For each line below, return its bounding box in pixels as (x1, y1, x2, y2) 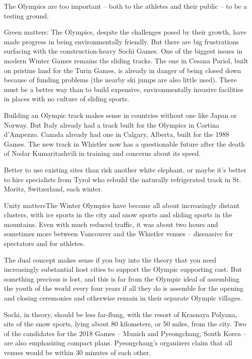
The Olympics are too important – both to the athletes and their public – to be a (4, 1, 247, 11)
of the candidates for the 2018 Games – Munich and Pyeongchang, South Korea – (4, 328, 247, 338)
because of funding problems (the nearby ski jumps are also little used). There (4, 75, 237, 85)
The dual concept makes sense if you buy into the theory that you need (4, 254, 217, 265)
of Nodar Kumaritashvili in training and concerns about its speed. (4, 148, 201, 158)
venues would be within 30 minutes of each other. (4, 347, 151, 357)
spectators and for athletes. (4, 238, 85, 248)
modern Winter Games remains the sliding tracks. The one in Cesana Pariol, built (4, 55, 249, 65)
